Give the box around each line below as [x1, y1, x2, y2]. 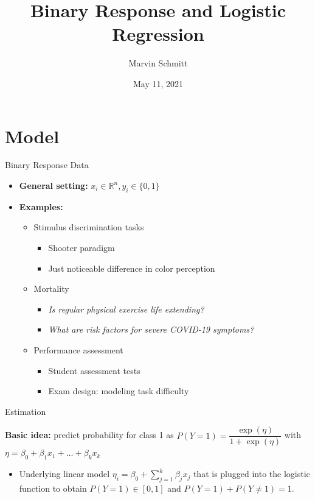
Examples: [19, 200, 63, 213]
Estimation [5, 405, 46, 417]
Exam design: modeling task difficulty [48, 384, 189, 397]
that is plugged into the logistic [193, 467, 310, 480]
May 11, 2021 [133, 77, 184, 90]
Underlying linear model [19, 467, 110, 480]
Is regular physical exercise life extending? [48, 302, 204, 315]
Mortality [33, 282, 69, 295]
